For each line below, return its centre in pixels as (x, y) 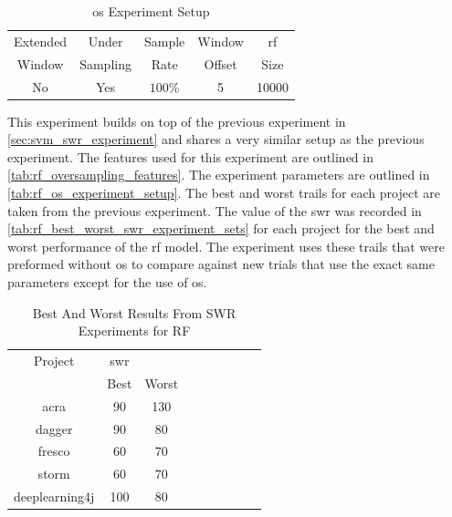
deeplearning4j (54, 496)
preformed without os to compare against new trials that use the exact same (221, 264)
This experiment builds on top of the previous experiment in (177, 121)
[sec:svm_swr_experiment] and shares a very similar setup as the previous (216, 139)
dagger (54, 428)
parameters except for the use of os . (107, 281)
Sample (164, 41)
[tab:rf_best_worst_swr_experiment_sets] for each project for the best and (221, 228)
